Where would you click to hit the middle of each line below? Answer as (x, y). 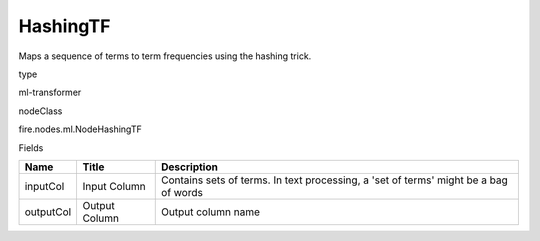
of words (182, 192)
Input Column (114, 186)
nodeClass (40, 111)
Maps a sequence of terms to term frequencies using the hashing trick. (165, 56)
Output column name (210, 212)
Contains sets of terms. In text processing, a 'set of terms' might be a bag (335, 180)
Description (190, 167)
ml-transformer (50, 92)
